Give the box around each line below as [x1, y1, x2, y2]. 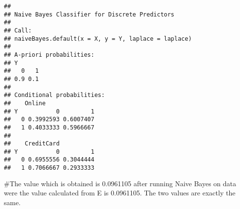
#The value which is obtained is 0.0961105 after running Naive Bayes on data [4, 178, 237, 188]
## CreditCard [4, 140, 60, 147]
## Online [4, 99, 46, 107]
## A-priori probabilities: [4, 51, 95, 58]
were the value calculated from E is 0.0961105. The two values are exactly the [4, 188, 236, 198]
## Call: [4, 27, 32, 34]
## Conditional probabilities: [4, 92, 105, 99]
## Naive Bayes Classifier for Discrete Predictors [4, 11, 174, 18]
